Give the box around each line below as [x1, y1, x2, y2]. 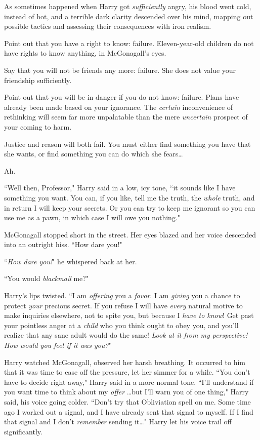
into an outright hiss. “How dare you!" [4, 239, 122, 250]
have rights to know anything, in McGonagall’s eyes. [4, 48, 166, 58]
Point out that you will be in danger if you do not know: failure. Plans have [4, 92, 239, 102]
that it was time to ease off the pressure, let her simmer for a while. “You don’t [4, 367, 250, 377]
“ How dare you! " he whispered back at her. [4, 256, 137, 266]
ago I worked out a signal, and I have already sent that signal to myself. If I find [4, 406, 253, 417]
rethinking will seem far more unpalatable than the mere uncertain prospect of [4, 111, 248, 122]
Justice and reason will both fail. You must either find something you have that [4, 138, 251, 149]
